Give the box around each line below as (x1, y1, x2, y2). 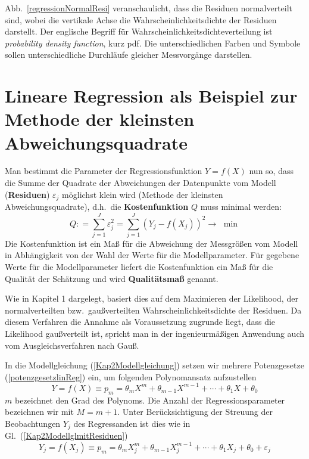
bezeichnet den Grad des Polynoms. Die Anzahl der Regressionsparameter (14, 393, 285, 406)
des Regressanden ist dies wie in (73, 417, 191, 429)
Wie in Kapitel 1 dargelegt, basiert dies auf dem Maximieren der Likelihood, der (5, 292, 298, 305)
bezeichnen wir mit (5, 405, 74, 418)
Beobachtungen (5, 417, 61, 429)
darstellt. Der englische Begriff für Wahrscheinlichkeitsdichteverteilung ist (5, 25, 273, 38)
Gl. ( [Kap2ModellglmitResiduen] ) (5, 429, 128, 442)
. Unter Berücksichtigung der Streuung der (117, 405, 273, 418)
